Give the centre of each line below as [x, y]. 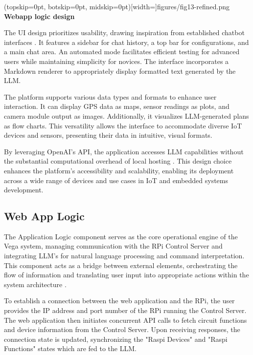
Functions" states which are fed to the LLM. [70, 348]
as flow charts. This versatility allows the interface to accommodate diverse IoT [123, 125]
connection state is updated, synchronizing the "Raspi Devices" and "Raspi [116, 339]
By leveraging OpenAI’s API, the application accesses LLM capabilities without [124, 151]
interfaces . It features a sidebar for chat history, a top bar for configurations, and [126, 42]
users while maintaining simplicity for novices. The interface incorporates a [116, 61]
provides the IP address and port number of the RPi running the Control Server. [125, 310]
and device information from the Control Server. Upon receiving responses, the [122, 329]
